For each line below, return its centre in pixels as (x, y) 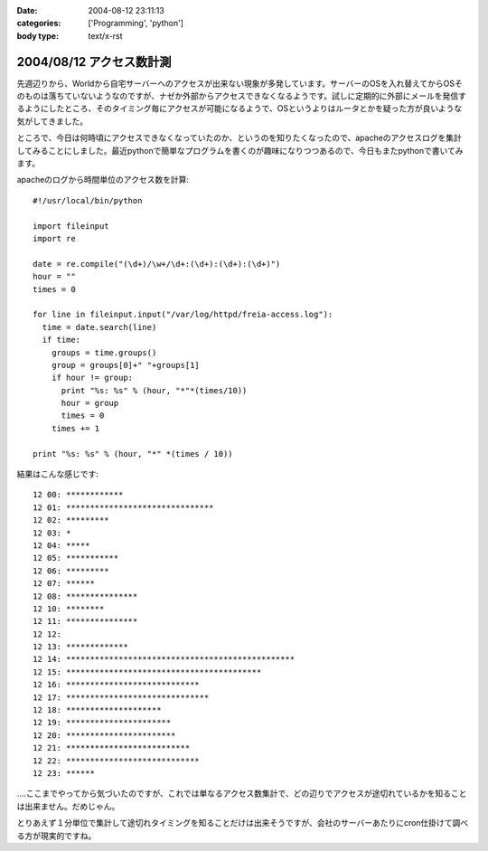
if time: (61, 340)
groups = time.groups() (104, 352)
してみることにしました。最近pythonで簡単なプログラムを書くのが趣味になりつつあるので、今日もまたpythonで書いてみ (240, 150)
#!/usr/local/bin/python (88, 200)
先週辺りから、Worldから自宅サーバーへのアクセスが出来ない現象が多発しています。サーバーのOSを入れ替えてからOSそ (239, 83)
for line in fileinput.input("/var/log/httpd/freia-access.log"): (183, 315)
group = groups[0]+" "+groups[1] (126, 365)
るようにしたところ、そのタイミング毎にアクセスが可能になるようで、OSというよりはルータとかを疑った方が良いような (239, 109)
